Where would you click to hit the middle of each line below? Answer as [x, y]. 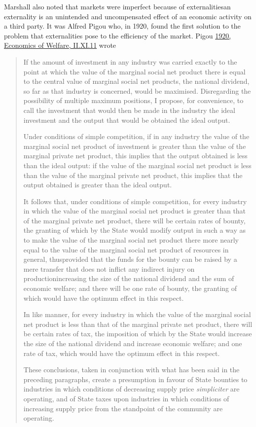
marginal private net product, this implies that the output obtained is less [135, 156]
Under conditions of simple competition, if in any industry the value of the [136, 136]
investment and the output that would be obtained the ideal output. [127, 120]
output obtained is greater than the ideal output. [98, 185]
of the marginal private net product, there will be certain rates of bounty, [134, 220]
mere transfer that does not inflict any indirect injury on [109, 268]
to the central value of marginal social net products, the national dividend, [136, 81]
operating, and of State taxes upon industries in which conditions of [126, 398]
